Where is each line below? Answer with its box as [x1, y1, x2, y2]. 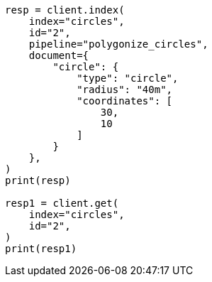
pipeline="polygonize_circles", [28, 38, 208, 50]
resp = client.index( [5, 4, 125, 16]
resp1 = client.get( [5, 197, 119, 209]
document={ [28, 50, 89, 61]
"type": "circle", [77, 72, 179, 84]
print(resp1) [5, 243, 77, 254]
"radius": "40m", [77, 84, 173, 95]
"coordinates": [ [77, 95, 173, 107]
